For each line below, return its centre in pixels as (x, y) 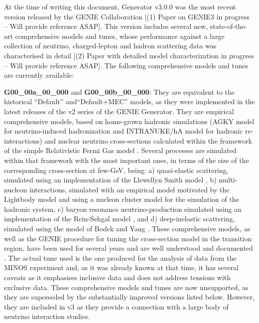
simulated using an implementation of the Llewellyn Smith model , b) (110, 180)
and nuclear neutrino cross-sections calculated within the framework (148, 140)
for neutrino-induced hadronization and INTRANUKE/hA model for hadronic (124, 131)
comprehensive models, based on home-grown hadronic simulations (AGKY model (129, 121)
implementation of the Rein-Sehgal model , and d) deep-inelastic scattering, (120, 219)
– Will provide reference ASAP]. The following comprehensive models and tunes (126, 65)
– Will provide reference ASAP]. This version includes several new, (106, 26)
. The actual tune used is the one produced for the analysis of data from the (120, 257)
